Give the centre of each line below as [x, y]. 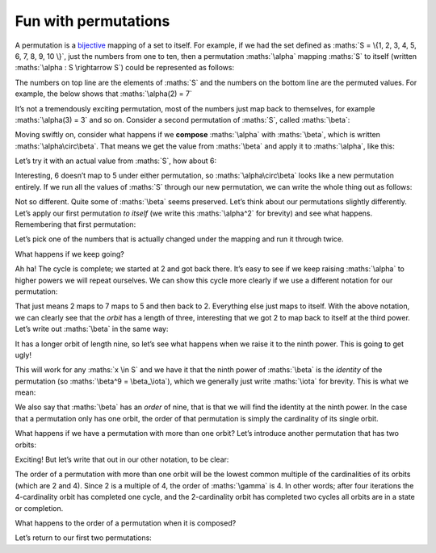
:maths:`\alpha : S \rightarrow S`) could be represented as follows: [124, 68]
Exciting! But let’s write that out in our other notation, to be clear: [122, 459]
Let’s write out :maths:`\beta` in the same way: [92, 329]
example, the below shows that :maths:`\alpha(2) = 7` [104, 94]
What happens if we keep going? [69, 253]
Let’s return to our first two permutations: [84, 538]
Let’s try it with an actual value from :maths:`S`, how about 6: [116, 161]
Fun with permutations [92, 21]
